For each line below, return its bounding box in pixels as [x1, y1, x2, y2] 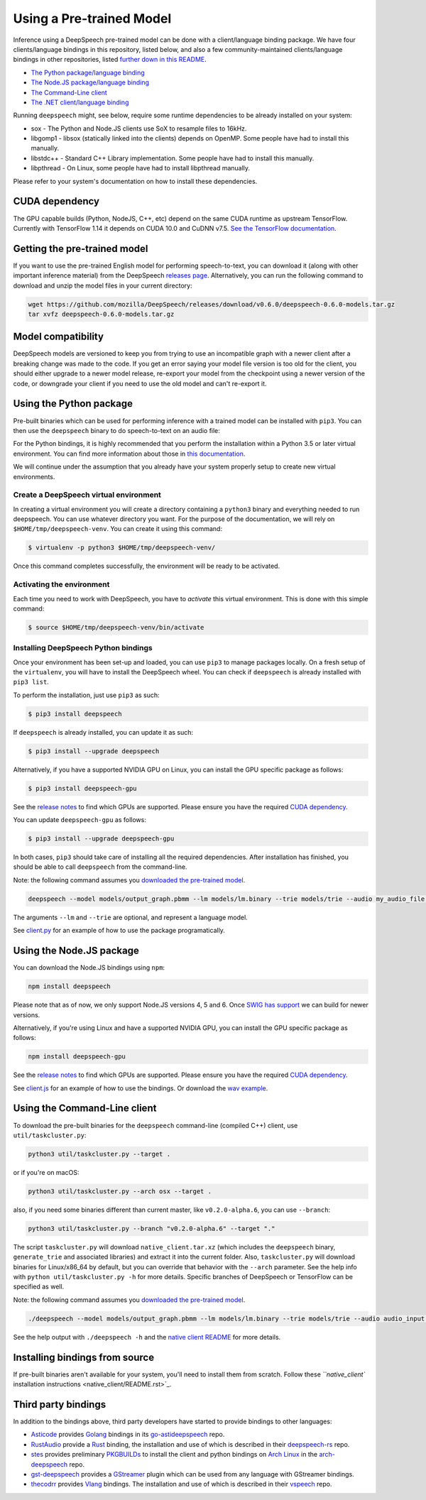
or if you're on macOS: [13, 1168, 80, 1176]
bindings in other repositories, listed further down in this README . [13, 55, 207, 64]
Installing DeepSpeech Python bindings [13, 643, 153, 653]
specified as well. [13, 1282, 65, 1291]
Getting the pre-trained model [13, 242, 148, 255]
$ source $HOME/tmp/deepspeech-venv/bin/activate [28, 623, 204, 631]
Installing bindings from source [13, 1351, 155, 1363]
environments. [13, 472, 55, 481]
